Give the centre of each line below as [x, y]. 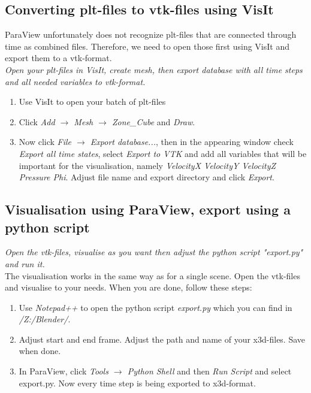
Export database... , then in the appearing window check [192, 142]
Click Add [37, 121]
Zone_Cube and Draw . [153, 121]
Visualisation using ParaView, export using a [148, 209]
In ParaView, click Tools [64, 371]
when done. [40, 351]
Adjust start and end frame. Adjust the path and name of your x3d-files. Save [162, 339]
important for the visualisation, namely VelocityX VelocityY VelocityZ [147, 165]
